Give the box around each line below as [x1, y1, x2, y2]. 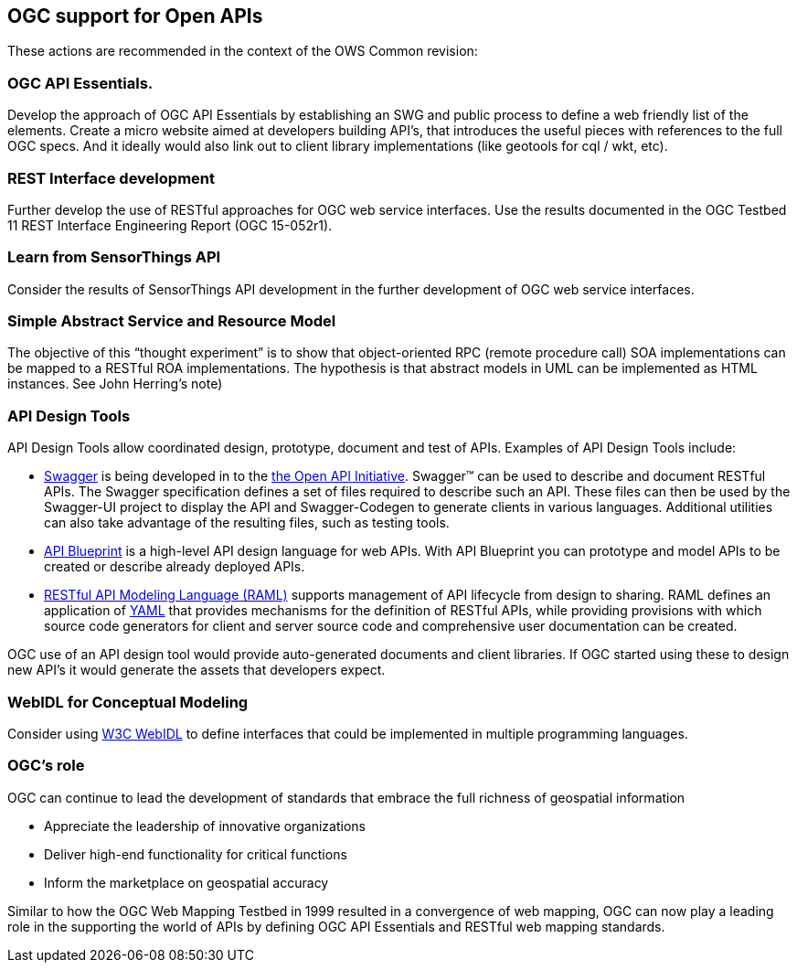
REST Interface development [7, 168, 215, 187]
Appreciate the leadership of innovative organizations [44, 817, 366, 834]
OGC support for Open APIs [7, 5, 263, 27]
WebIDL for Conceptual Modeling [7, 692, 249, 711]
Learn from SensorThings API [7, 248, 221, 267]
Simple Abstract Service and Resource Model [7, 312, 336, 331]
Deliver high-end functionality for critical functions [44, 846, 347, 862]
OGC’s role [7, 756, 85, 775]
